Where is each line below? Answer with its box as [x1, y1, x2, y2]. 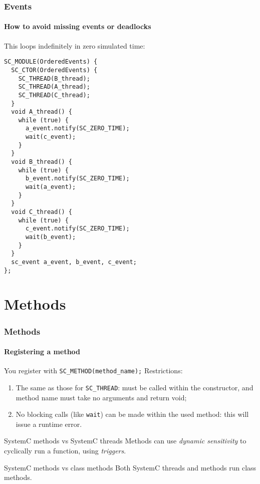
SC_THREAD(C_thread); [18, 91, 90, 99]
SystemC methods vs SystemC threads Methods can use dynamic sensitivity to [4, 435, 246, 446]
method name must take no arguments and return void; [16, 392, 187, 402]
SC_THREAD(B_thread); [18, 75, 90, 82]
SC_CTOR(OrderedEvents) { [11, 66, 98, 74]
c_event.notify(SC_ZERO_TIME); [25, 225, 130, 232]
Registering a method [4, 346, 81, 357]
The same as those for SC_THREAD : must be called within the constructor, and [16, 382, 253, 392]
